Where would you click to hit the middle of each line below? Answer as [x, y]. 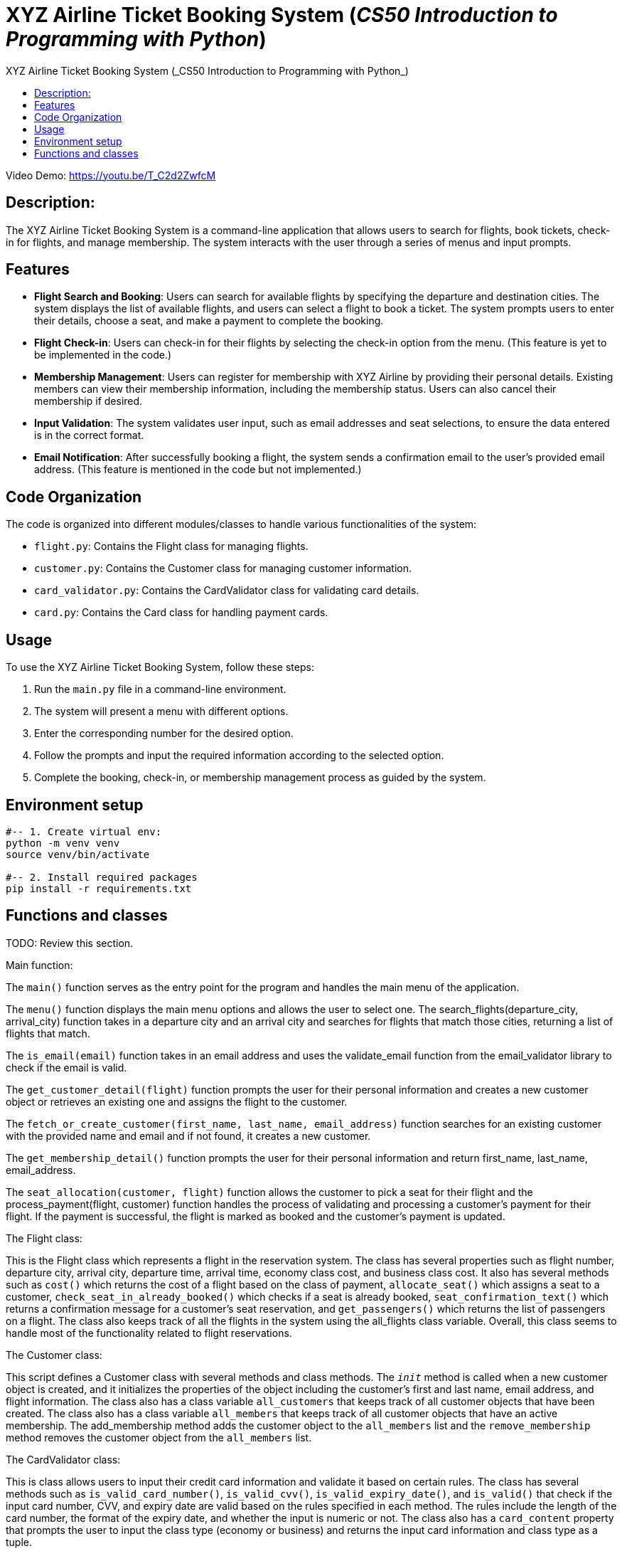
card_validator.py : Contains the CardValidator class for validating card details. [227, 591]
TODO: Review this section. [70, 943]
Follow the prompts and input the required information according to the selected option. [239, 756]
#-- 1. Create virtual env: [84, 831]
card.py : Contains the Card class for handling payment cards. [181, 613]
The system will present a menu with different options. [161, 711]
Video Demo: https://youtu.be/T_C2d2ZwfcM [111, 175]
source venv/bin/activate [78, 854]
